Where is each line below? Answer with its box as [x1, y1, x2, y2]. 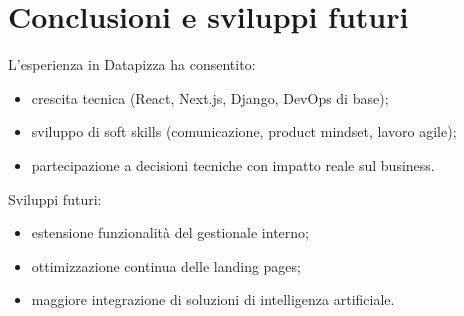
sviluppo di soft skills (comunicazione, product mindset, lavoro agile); [31, 121, 457, 142]
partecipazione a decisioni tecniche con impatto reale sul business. [31, 154, 435, 175]
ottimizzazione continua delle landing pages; [31, 255, 301, 276]
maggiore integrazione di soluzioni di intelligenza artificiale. [31, 289, 395, 310]
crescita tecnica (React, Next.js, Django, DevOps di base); [31, 87, 389, 108]
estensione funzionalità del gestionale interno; [31, 222, 309, 243]
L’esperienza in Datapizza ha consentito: [8, 54, 256, 75]
